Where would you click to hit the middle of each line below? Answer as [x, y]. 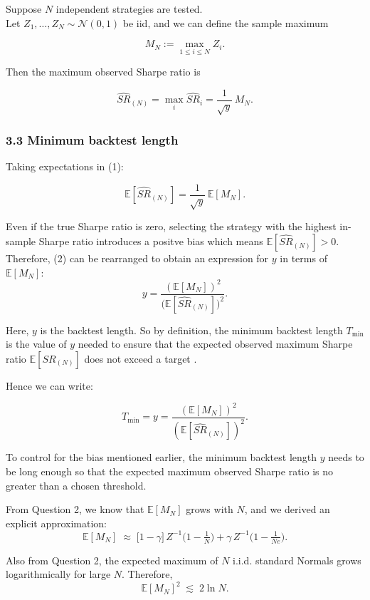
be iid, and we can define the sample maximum [226, 22]
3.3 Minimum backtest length [92, 139]
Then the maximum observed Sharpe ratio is [103, 72]
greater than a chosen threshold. [76, 485]
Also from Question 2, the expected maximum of [112, 560]
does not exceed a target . [141, 358]
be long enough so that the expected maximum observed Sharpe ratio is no [170, 471]
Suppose [24, 9]
